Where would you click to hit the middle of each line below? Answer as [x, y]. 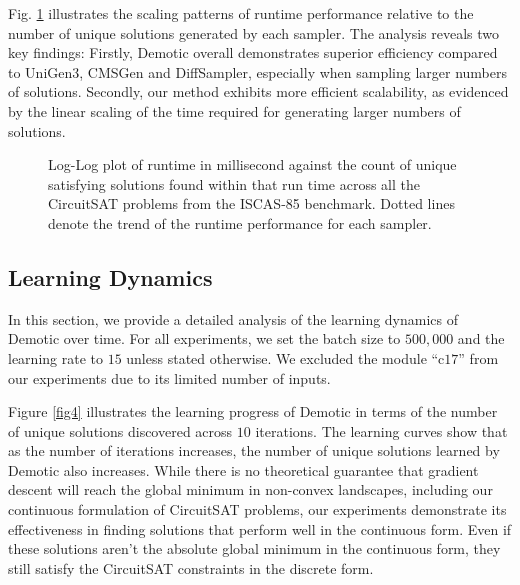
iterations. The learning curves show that [381, 430]
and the [481, 338]
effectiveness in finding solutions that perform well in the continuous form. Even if [260, 528]
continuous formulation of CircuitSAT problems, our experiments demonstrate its [257, 509]
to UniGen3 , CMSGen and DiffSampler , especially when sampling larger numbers [258, 71]
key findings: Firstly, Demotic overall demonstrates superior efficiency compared [253, 52]
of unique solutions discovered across [120, 430]
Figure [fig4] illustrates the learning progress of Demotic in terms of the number [253, 411]
